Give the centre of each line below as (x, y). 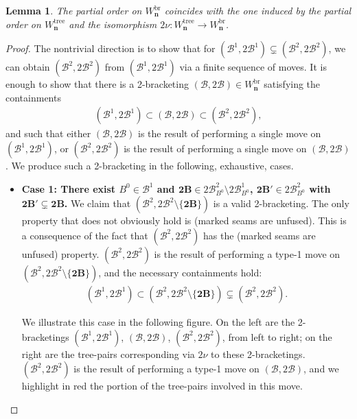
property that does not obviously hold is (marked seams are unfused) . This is (184, 220)
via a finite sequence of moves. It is (253, 67)
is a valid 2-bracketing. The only (281, 203)
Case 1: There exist (69, 188)
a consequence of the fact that (85, 235)
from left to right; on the (280, 336)
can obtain (28, 67)
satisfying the (292, 84)
